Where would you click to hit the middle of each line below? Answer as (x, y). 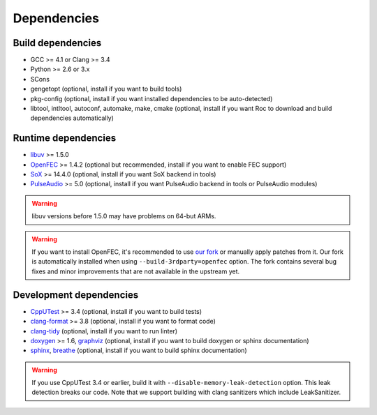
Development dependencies (76, 295)
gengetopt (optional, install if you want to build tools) (106, 89)
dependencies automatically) (72, 118)
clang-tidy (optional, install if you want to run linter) (104, 331)
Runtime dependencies (65, 138)
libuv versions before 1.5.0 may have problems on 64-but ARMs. (124, 216)
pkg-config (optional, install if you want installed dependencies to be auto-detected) (151, 98)
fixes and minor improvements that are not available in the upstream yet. (136, 271)
